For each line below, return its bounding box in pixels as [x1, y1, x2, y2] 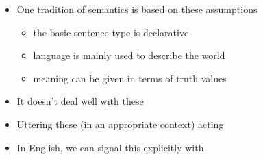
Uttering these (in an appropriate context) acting [16, 117, 224, 131]
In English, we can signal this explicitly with [16, 140, 204, 154]
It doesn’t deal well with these [16, 94, 144, 108]
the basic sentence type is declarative [33, 25, 189, 39]
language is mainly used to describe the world [33, 48, 225, 62]
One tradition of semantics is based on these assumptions [16, 2, 258, 16]
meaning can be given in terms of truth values [33, 71, 227, 85]
